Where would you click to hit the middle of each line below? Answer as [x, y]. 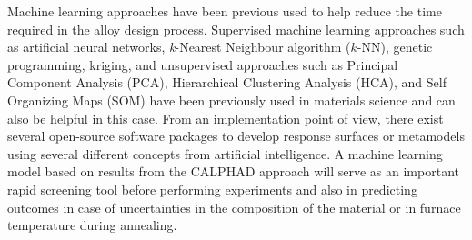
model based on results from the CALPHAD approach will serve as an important [233, 171]
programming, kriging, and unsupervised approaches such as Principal [203, 64]
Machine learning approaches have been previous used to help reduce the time [225, 11]
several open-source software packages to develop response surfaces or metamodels [236, 136]
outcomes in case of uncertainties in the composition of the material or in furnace [234, 207]
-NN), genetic [395, 47]
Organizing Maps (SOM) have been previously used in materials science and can [231, 100]
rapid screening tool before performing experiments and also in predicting [212, 189]
